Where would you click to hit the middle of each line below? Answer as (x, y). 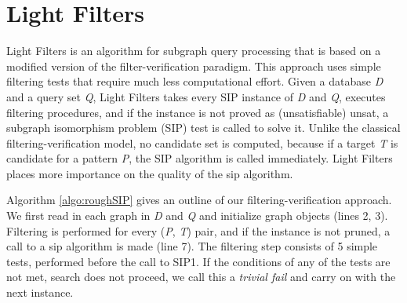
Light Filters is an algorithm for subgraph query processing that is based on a (194, 51)
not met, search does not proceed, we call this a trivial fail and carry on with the (201, 277)
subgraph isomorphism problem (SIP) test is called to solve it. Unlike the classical (203, 128)
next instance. (40, 292)
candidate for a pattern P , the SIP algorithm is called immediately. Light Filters (200, 158)
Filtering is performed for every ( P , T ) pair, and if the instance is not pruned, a (198, 230)
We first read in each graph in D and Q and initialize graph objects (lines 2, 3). (197, 215)
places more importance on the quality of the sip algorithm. (150, 173)
